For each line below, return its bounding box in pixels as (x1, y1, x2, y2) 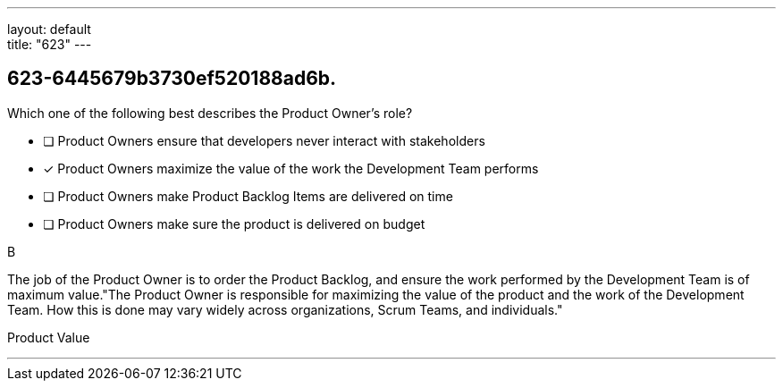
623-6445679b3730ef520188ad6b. (7, 67, 337, 90)
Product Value (7, 329, 90, 345)
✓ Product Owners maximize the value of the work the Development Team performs (43, 160, 539, 176)
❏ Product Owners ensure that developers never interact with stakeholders (43, 132, 485, 148)
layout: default (7, 21, 91, 37)
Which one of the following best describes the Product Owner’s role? (7, 105, 413, 121)
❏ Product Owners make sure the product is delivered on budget (43, 215, 425, 232)
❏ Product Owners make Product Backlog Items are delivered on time (43, 188, 453, 204)
